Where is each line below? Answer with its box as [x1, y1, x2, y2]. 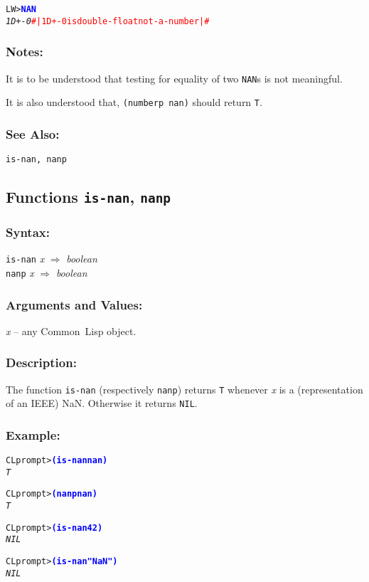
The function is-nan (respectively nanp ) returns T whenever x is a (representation [6, 381, 363, 396]
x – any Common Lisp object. [6, 323, 137, 338]
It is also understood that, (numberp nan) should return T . [6, 95, 262, 110]
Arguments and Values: [6, 295, 143, 313]
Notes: [6, 43, 43, 60]
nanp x [6, 265, 34, 280]
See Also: [6, 125, 60, 142]
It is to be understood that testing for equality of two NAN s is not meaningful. [6, 70, 343, 85]
